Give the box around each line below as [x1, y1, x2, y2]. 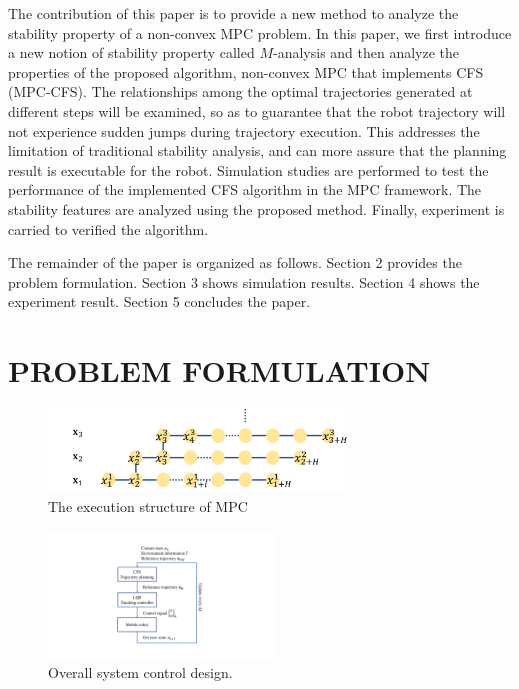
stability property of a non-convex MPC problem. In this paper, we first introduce [8, 22, 512, 43]
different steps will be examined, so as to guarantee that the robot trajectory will [8, 100, 506, 121]
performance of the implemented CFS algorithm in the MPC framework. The [8, 179, 482, 200]
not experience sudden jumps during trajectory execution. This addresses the [8, 120, 480, 141]
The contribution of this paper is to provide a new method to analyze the [8, 3, 459, 23]
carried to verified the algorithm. [8, 218, 209, 239]
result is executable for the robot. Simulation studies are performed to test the [8, 159, 489, 180]
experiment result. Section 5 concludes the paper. [8, 291, 311, 312]
